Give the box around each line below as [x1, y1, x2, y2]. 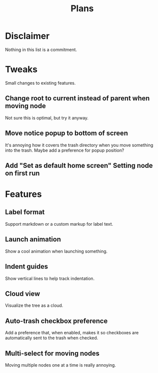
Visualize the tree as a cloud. [5, 303, 64, 308]
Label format [5, 208, 45, 216]
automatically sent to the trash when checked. [5, 335, 98, 341]
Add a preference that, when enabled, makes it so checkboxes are [5, 330, 139, 336]
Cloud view [5, 289, 40, 298]
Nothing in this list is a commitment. [5, 47, 77, 52]
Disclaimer [5, 30, 50, 42]
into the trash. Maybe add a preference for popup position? [5, 147, 124, 153]
